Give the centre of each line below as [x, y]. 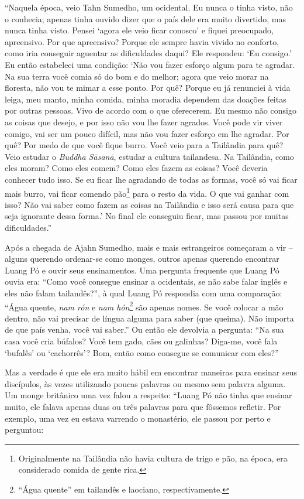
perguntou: [24, 430]
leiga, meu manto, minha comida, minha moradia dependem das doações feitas [146, 99]
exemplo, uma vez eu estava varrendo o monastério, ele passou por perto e [138, 418]
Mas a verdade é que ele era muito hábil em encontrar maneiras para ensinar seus [151, 372]
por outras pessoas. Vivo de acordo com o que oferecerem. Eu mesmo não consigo [151, 110]
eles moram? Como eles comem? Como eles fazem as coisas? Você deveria [136, 168]
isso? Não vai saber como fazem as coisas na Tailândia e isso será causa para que [149, 204]
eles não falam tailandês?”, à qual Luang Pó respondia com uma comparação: [144, 293]
